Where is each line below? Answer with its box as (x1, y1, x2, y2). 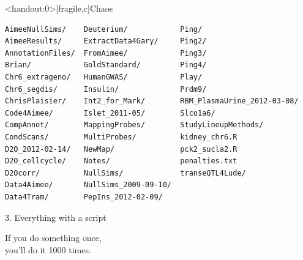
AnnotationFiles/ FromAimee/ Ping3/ (5, 48, 207, 58)
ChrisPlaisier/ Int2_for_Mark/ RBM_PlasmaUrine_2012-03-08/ (5, 97, 299, 106)
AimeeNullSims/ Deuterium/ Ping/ (5, 24, 203, 34)
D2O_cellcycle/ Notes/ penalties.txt (5, 157, 238, 166)
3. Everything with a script (5, 210, 107, 223)
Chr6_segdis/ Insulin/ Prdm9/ (5, 84, 207, 94)
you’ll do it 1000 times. (5, 243, 91, 256)
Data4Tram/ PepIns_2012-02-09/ (5, 192, 163, 201)
